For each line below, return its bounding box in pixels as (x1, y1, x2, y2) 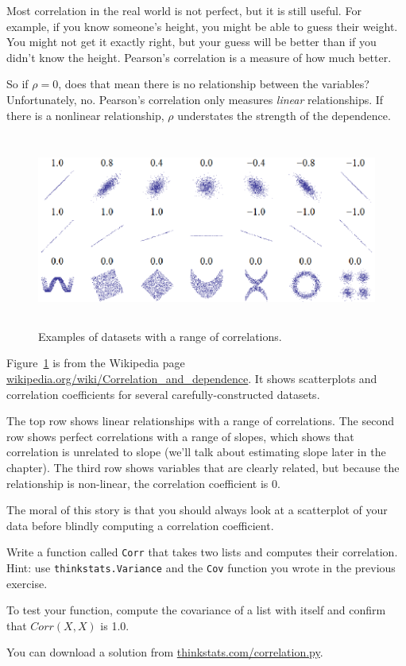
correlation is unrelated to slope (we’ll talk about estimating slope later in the (6, 443, 386, 460)
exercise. (6, 575, 48, 591)
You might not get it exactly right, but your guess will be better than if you (6, 33, 377, 50)
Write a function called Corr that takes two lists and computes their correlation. (6, 544, 398, 560)
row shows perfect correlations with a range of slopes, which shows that (6, 428, 354, 444)
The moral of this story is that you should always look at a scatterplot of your (6, 501, 388, 518)
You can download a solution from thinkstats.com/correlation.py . (6, 644, 323, 660)
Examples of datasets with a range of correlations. (38, 327, 282, 344)
